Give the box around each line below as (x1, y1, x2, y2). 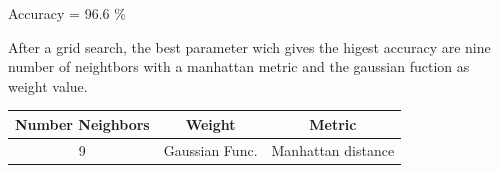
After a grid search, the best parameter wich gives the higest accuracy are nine (8, 36, 491, 57)
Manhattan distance (271, 139, 395, 160)
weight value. (8, 75, 88, 96)
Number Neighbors (15, 113, 150, 134)
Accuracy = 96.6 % (8, 3, 126, 23)
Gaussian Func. (163, 139, 258, 160)
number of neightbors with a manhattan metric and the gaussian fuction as (8, 56, 470, 77)
